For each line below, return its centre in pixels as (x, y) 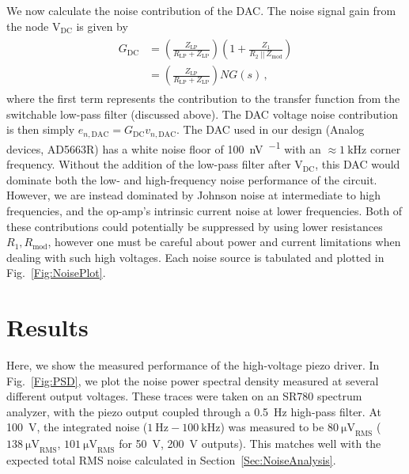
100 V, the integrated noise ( (77, 427)
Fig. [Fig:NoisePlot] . (56, 273)
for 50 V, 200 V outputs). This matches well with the (250, 444)
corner (385, 148)
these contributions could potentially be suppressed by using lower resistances (195, 226)
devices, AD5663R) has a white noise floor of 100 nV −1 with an (164, 147)
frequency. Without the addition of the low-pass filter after (149, 164)
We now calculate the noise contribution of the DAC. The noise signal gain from (201, 10)
